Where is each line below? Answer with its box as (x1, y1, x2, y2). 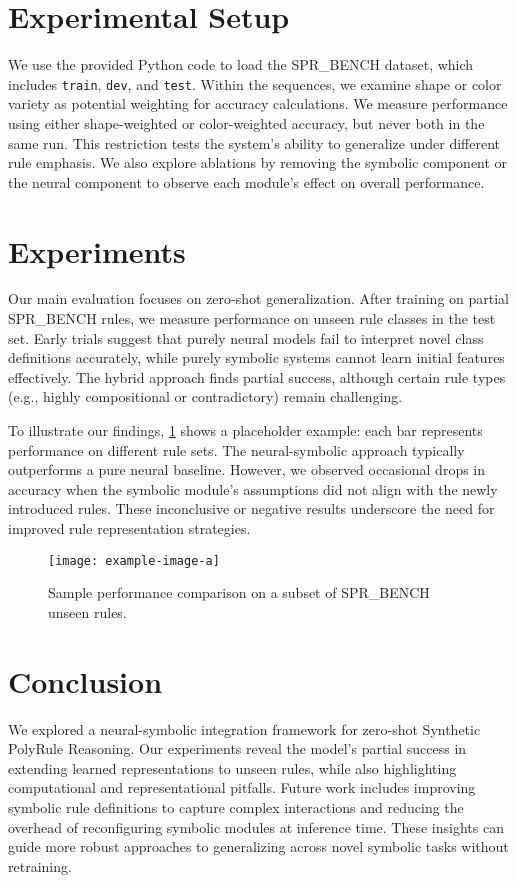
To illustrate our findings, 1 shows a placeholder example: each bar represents (8, 420, 483, 441)
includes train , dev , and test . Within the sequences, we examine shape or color (8, 73, 502, 94)
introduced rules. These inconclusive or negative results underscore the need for (8, 498, 495, 519)
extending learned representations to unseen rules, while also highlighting (8, 757, 457, 778)
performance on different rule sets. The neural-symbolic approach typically (8, 439, 465, 460)
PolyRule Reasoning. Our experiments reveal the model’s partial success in (8, 738, 467, 759)
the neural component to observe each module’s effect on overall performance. (8, 171, 485, 192)
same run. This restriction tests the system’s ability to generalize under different (8, 132, 500, 153)
